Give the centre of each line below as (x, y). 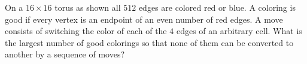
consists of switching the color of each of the (86, 31)
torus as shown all (88, 7)
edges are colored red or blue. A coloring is (217, 7)
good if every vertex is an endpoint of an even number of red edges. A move (144, 19)
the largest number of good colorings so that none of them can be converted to (149, 42)
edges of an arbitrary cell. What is (239, 31)
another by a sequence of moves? (65, 54)
